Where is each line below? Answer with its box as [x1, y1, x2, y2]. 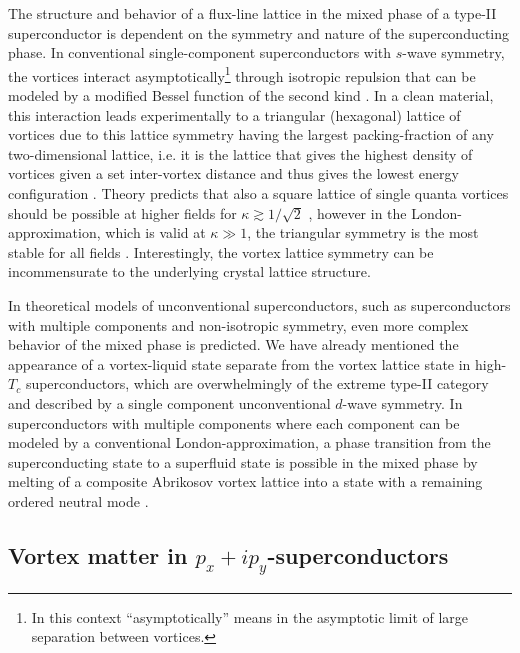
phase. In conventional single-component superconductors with [8, 42, 392, 63]
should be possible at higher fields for [8, 202, 237, 223]
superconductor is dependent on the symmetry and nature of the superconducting [8, 22, 510, 43]
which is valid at [105, 222, 206, 243]
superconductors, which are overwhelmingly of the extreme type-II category [25, 373, 489, 394]
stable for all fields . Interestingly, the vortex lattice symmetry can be [8, 241, 434, 262]
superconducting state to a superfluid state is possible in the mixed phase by [8, 451, 478, 472]
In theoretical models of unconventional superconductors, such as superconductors [8, 294, 511, 315]
